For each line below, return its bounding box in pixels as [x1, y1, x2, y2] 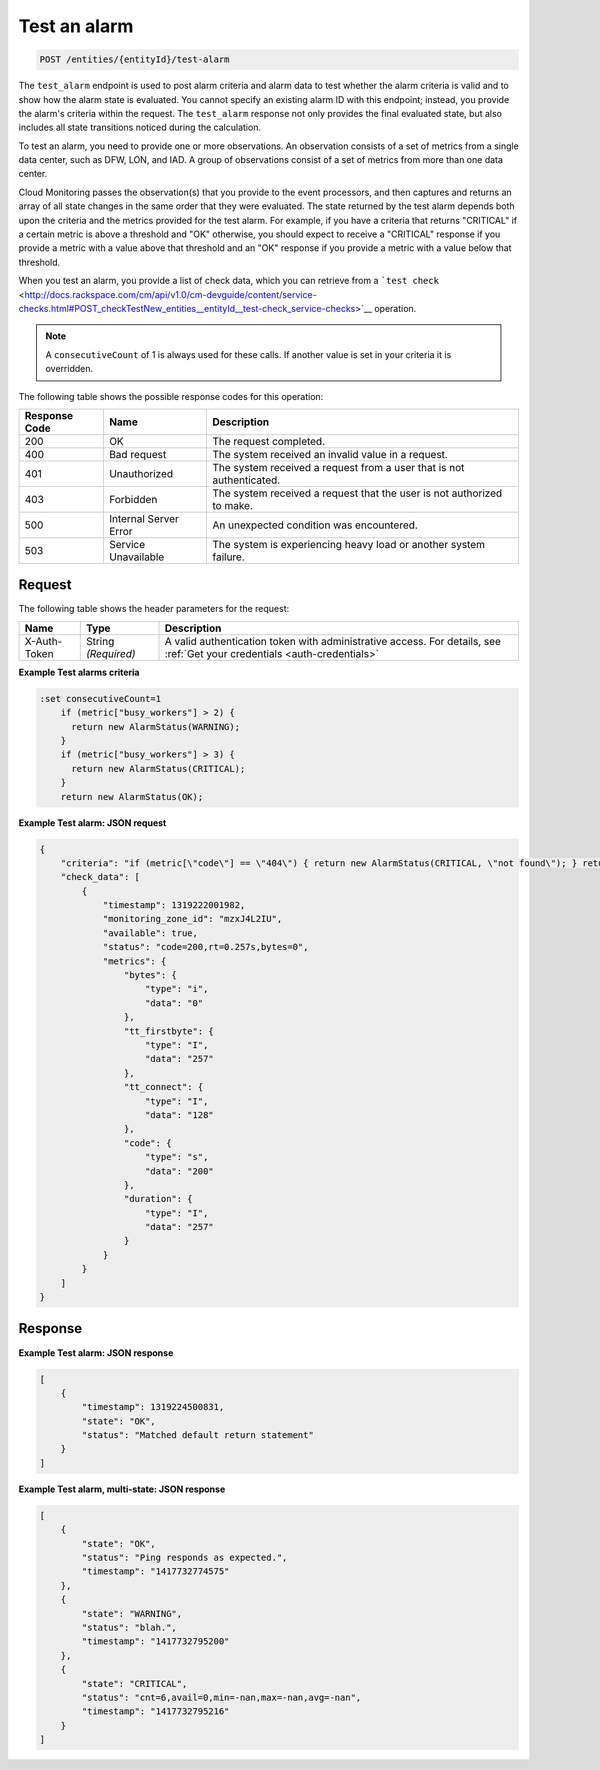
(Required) [85, 646, 136, 660]
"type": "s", [145, 1151, 209, 1163]
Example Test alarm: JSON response [18, 1346, 174, 1359]
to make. [211, 498, 254, 512]
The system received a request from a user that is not [211, 460, 465, 474]
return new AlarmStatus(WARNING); [71, 721, 240, 732]
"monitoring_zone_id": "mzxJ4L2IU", [102, 913, 283, 925]
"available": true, [102, 927, 199, 939]
